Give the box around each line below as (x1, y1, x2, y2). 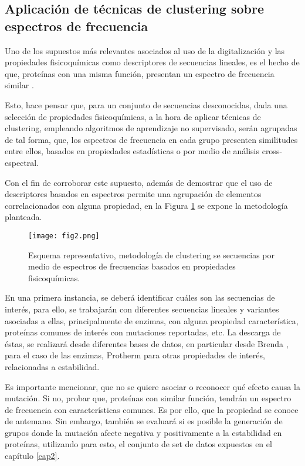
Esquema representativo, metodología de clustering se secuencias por (28, 248, 274, 261)
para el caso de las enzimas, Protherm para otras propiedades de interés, (5, 349, 265, 361)
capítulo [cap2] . (5, 450, 60, 462)
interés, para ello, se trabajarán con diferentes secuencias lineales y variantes (5, 302, 279, 315)
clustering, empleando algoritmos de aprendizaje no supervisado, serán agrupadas (5, 122, 297, 134)
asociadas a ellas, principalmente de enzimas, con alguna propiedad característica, (5, 314, 299, 327)
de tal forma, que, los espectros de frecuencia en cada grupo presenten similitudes (5, 133, 298, 145)
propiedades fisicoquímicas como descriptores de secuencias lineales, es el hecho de (5, 56, 300, 68)
